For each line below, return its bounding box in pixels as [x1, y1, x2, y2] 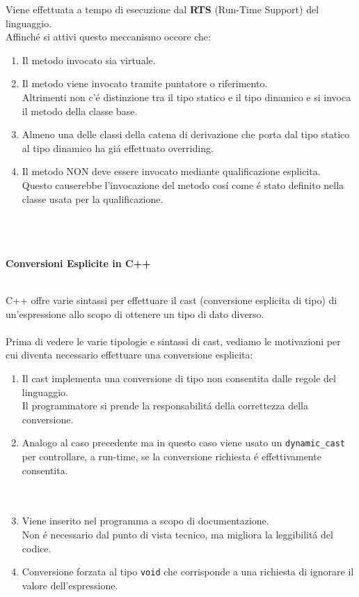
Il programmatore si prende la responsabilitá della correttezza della [22, 398, 308, 413]
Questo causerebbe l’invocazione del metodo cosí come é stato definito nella [22, 177, 344, 192]
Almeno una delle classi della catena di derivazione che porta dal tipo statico [22, 127, 350, 142]
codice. [22, 541, 51, 555]
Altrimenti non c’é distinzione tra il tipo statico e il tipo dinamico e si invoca [22, 89, 351, 104]
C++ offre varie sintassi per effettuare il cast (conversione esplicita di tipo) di [6, 293, 337, 308]
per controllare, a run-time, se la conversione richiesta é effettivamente [22, 449, 321, 464]
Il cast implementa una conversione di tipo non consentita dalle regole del [22, 371, 336, 386]
